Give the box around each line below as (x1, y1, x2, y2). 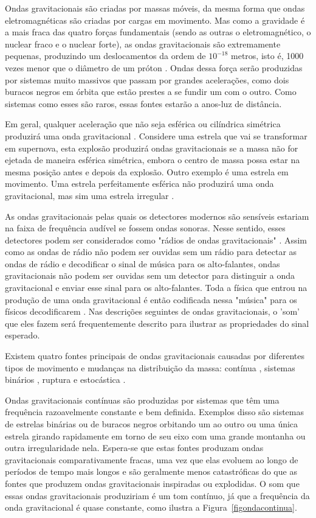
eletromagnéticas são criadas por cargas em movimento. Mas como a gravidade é (5, 13, 305, 26)
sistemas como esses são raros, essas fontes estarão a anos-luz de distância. (5, 97, 282, 110)
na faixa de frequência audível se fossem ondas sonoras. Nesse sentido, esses (5, 222, 286, 234)
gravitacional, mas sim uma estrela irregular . (5, 189, 174, 201)
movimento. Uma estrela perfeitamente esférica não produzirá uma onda (5, 177, 274, 190)
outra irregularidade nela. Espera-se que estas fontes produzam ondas (5, 441, 264, 454)
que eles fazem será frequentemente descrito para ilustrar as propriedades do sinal (5, 317, 309, 329)
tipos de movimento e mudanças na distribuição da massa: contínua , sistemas (5, 361, 295, 374)
